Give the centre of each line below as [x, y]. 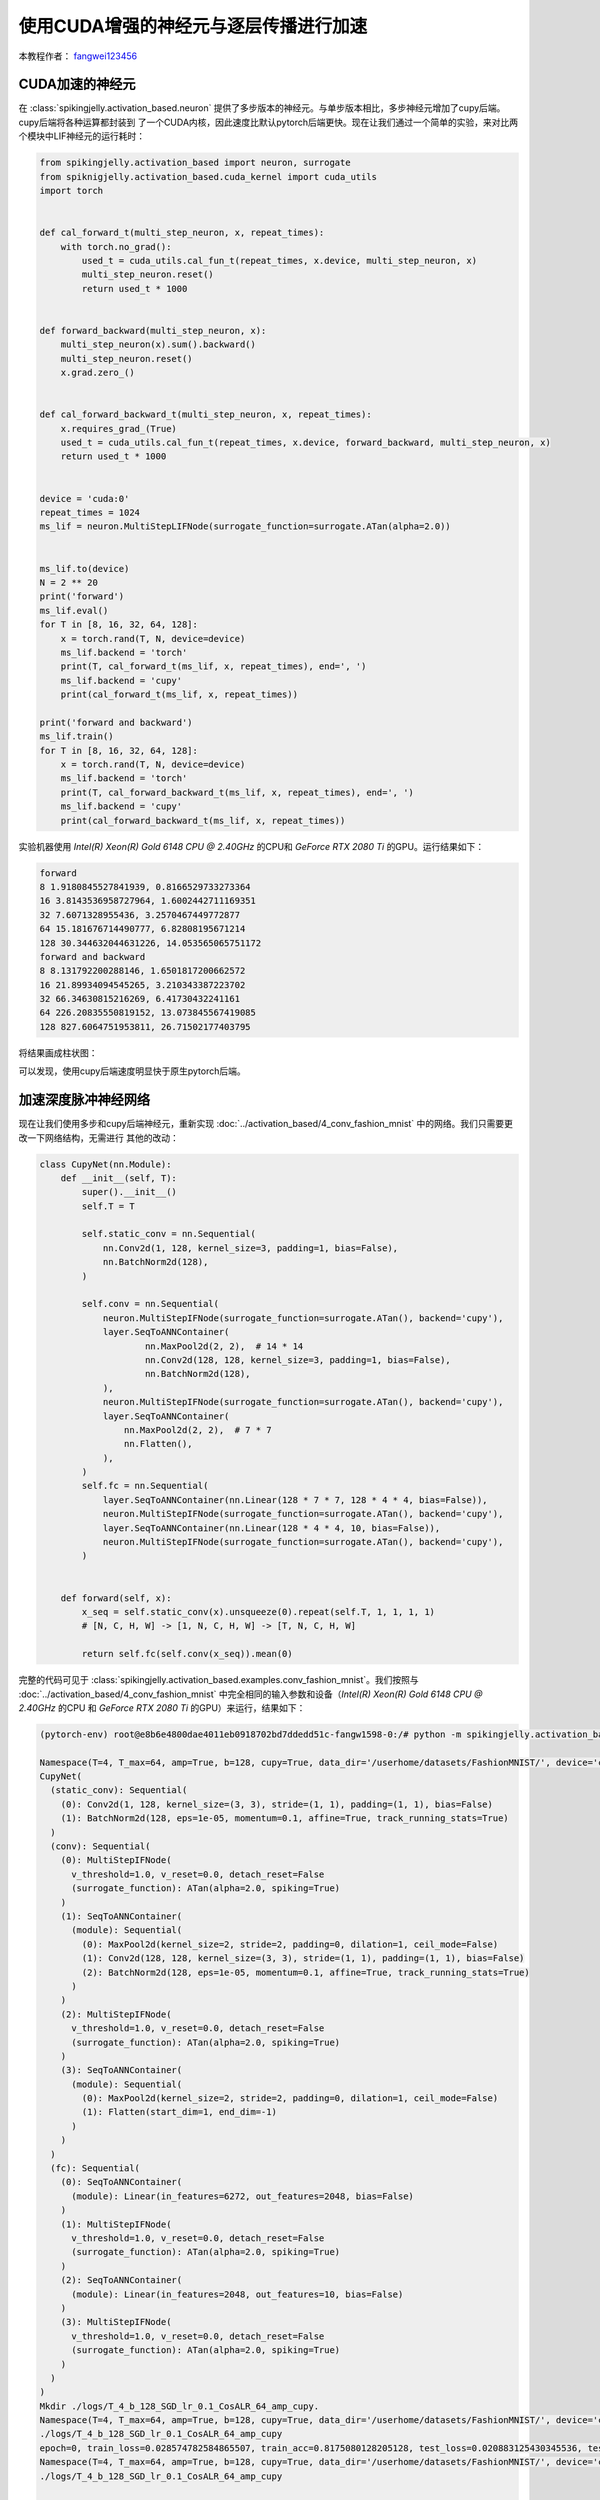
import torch [71, 190]
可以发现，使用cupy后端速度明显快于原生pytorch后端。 [132, 1071]
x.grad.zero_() [97, 373]
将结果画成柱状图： [58, 1052]
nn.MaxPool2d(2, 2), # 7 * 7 [197, 1429]
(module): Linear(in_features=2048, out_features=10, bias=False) [237, 2294]
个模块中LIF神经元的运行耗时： [81, 136]
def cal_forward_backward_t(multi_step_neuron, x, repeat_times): [205, 414]
